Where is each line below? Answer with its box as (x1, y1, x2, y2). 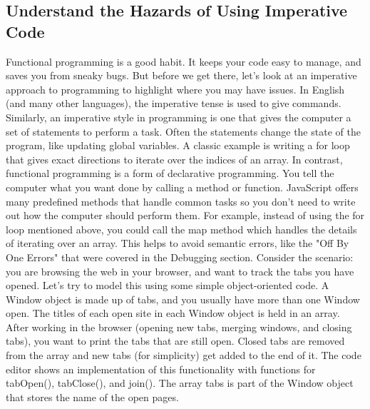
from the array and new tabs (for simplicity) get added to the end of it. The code (6, 348, 361, 363)
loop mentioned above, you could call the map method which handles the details (6, 221, 357, 236)
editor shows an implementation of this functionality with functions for (6, 361, 316, 376)
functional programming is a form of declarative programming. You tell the (6, 166, 334, 181)
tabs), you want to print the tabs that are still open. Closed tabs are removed (6, 333, 345, 348)
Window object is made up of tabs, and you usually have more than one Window (6, 291, 360, 306)
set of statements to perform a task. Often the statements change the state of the (6, 123, 361, 138)
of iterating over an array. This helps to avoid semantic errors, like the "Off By (6, 236, 349, 251)
